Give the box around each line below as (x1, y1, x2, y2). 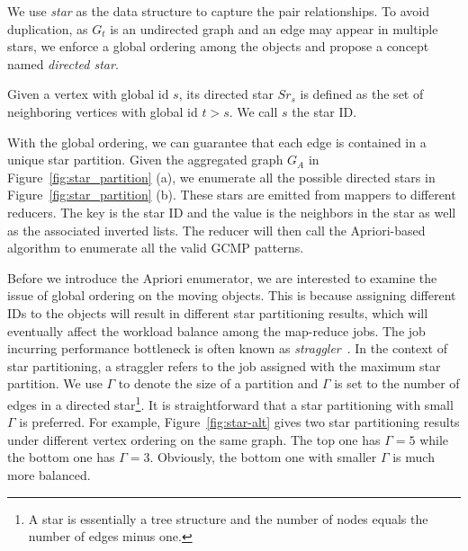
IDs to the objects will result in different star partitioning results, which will (7, 303, 428, 322)
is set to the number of (334, 374, 460, 393)
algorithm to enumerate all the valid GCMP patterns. (7, 238, 304, 257)
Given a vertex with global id (7, 84, 169, 103)
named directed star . (7, 54, 119, 73)
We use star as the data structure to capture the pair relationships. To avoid (7, 2, 429, 20)
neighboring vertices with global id (7, 102, 198, 120)
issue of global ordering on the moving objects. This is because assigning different (7, 286, 456, 305)
